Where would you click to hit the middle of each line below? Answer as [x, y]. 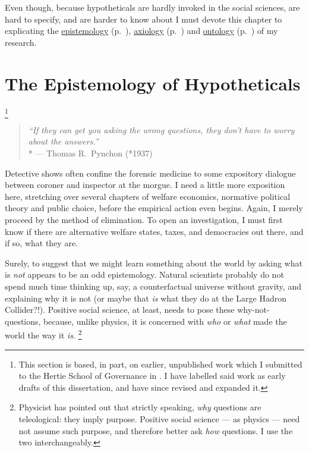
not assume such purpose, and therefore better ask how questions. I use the [156, 430]
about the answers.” [63, 141]
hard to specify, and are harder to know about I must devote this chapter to [144, 19]
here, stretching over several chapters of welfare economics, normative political [148, 196]
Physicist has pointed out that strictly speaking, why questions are [140, 407]
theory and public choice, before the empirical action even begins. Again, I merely [154, 208]
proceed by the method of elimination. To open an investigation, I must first [144, 219]
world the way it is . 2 [43, 334]
